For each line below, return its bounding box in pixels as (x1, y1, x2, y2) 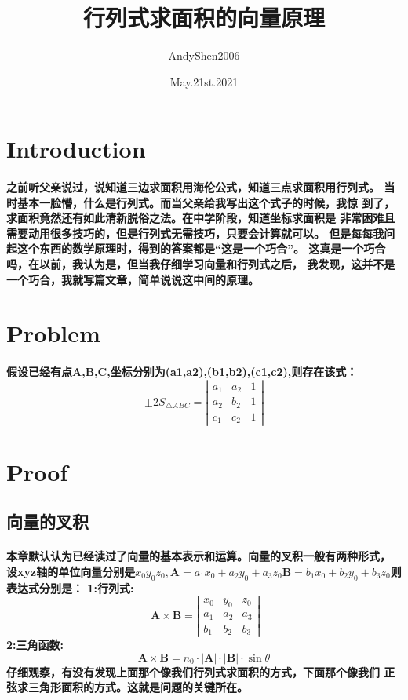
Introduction (6, 133, 146, 165)
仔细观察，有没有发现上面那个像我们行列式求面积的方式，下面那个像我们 (6, 663, 380, 680)
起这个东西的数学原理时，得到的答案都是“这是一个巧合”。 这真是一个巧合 (6, 240, 386, 257)
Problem (6, 317, 100, 349)
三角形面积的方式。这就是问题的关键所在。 (27, 679, 248, 695)
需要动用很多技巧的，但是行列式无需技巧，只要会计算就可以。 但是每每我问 (6, 224, 395, 241)
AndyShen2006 (168, 47, 240, 64)
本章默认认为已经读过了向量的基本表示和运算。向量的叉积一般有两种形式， (6, 548, 391, 564)
